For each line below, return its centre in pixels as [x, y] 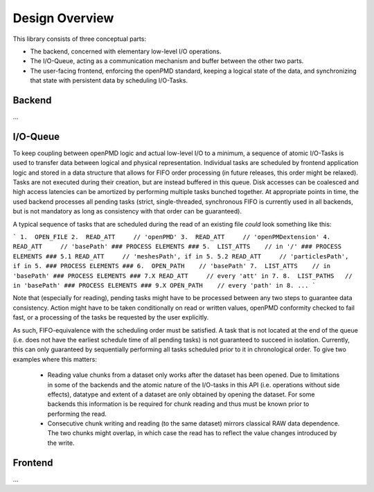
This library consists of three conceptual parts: [80, 39]
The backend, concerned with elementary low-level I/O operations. [126, 51]
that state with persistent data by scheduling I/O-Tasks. [109, 80]
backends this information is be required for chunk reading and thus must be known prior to [178, 404]
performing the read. [77, 414]
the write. [61, 443]
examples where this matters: [55, 359]
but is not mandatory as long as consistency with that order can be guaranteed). [127, 211]
